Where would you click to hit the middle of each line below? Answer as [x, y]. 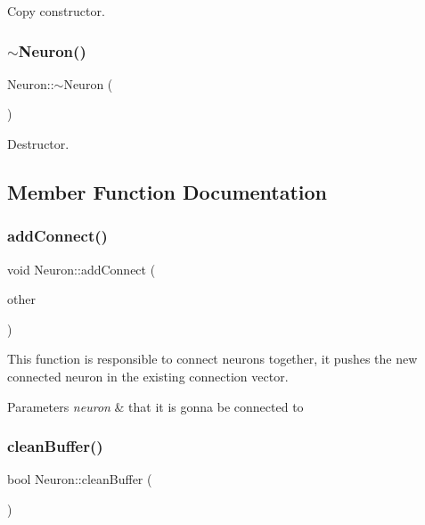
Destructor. [38, 144]
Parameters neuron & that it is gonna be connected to [155, 406]
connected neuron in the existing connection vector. [148, 376]
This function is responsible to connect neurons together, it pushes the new [212, 359]
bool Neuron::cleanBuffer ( [80, 479]
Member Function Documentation [168, 191]
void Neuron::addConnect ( [82, 269]
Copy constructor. [56, 11]
